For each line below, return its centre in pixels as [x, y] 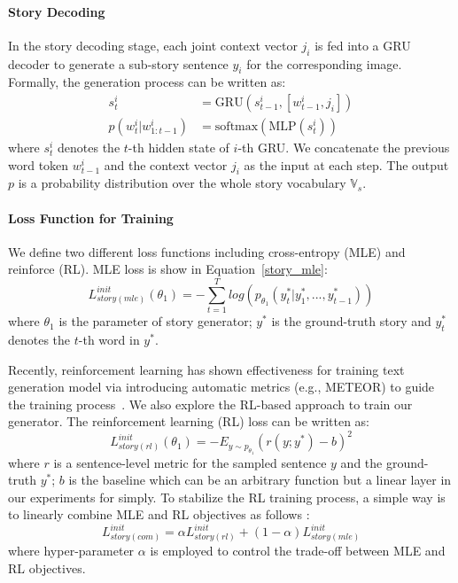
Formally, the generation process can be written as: [147, 82]
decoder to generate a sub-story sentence [118, 63]
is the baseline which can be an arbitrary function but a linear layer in [260, 480]
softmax [237, 127]
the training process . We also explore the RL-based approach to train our [210, 404]
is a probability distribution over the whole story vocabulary [182, 183]
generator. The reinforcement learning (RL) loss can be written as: [189, 421]
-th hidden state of [179, 148]
